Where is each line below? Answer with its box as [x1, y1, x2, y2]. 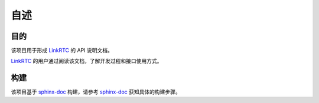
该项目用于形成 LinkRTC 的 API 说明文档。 [11, 47, 113, 54]
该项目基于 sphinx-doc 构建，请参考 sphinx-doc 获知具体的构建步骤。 [11, 88, 181, 95]
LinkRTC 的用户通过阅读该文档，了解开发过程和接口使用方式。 [11, 58, 162, 65]
